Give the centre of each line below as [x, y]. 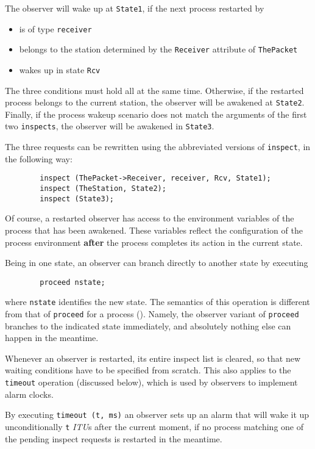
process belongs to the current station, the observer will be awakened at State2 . [155, 102]
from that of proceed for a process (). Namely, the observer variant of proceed [152, 314]
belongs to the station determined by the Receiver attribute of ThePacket [158, 49]
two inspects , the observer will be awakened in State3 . [110, 126]
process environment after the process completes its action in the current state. [154, 242]
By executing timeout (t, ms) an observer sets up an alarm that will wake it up [157, 415]
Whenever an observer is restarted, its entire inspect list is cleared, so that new [153, 358]
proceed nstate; [73, 282]
